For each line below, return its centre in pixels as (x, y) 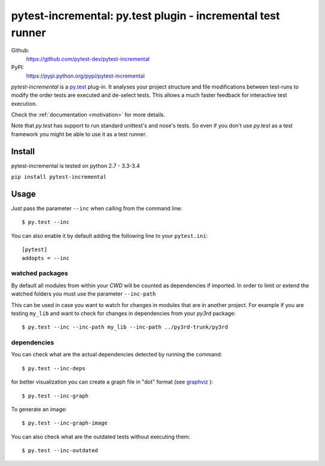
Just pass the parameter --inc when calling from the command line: (97, 208)
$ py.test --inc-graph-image (65, 423)
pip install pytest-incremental (59, 177)
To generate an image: (39, 409)
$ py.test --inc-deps (54, 368)
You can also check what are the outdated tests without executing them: (101, 436)
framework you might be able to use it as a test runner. (79, 134)
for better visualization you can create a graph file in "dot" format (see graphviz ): (112, 382)
